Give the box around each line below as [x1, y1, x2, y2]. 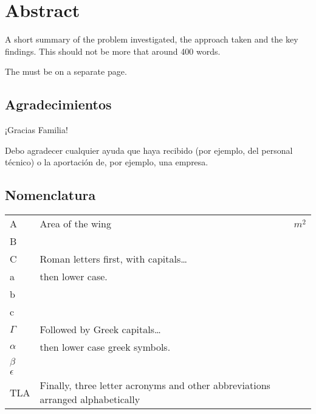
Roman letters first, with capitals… [39, 252, 187, 266]
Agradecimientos [5, 95, 112, 114]
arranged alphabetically [39, 392, 140, 407]
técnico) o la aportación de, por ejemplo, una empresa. [5, 156, 208, 168]
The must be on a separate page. [5, 65, 127, 78]
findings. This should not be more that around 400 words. [5, 44, 221, 57]
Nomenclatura [5, 185, 96, 204]
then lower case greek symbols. [39, 340, 171, 354]
